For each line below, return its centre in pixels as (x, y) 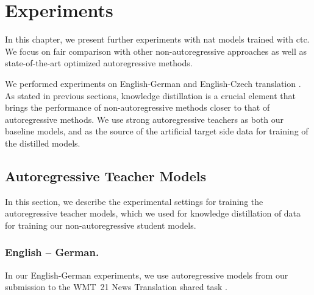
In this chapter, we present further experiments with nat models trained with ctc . (157, 39)
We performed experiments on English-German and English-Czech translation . (153, 83)
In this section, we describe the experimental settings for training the (134, 201)
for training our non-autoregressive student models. (101, 225)
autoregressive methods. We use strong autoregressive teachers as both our (145, 119)
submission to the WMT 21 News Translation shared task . (116, 287)
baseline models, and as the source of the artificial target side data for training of (157, 131)
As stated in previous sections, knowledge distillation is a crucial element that (150, 95)
